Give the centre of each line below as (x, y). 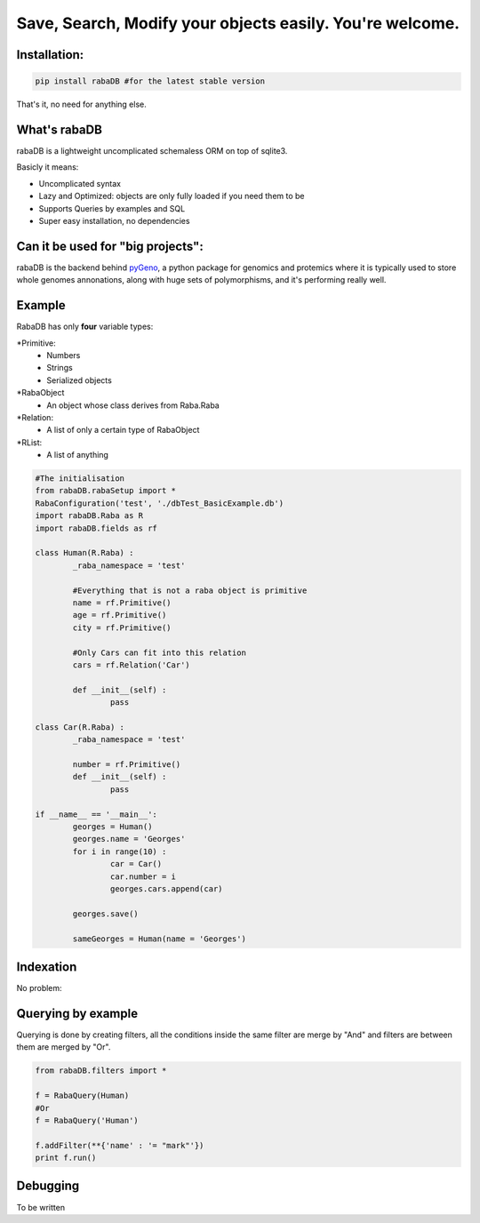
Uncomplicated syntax (80, 183)
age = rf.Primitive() (120, 615)
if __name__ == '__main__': (96, 814)
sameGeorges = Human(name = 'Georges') (159, 939)
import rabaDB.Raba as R (89, 516)
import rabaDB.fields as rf (96, 528)
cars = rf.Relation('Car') (131, 665)
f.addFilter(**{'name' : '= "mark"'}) (120, 1145)
